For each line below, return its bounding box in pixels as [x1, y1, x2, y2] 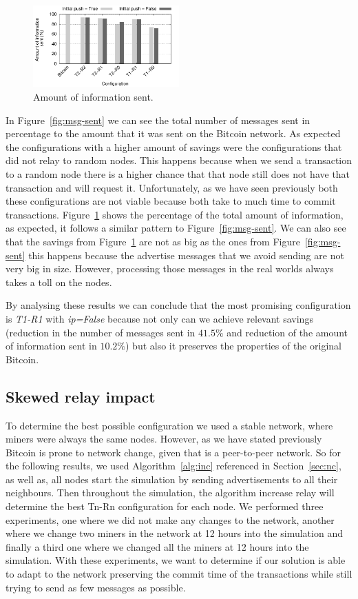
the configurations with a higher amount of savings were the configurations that [6, 139, 342, 154]
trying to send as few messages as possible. [6, 580, 186, 594]
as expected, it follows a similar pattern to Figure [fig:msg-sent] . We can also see [6, 221, 346, 235]
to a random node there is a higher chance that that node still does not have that [6, 166, 350, 181]
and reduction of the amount [227, 325, 348, 339]
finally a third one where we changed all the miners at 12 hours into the [6, 539, 309, 554]
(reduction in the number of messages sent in [6, 325, 196, 339]
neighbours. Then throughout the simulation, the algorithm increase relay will [6, 485, 335, 500]
